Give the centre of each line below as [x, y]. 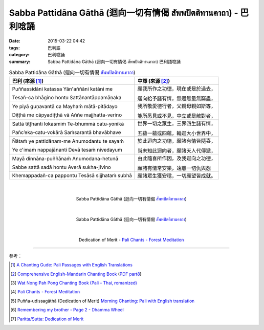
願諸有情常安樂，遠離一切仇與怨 [174, 168]
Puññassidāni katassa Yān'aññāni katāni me [62, 89]
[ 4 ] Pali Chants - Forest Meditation [45, 292]
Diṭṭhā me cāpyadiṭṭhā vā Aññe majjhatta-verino [67, 115]
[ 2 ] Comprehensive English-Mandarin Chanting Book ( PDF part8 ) [76, 274]
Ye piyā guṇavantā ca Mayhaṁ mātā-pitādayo [65, 107]
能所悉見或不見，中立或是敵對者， [176, 116]
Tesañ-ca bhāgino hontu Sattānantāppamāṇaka [67, 98]
